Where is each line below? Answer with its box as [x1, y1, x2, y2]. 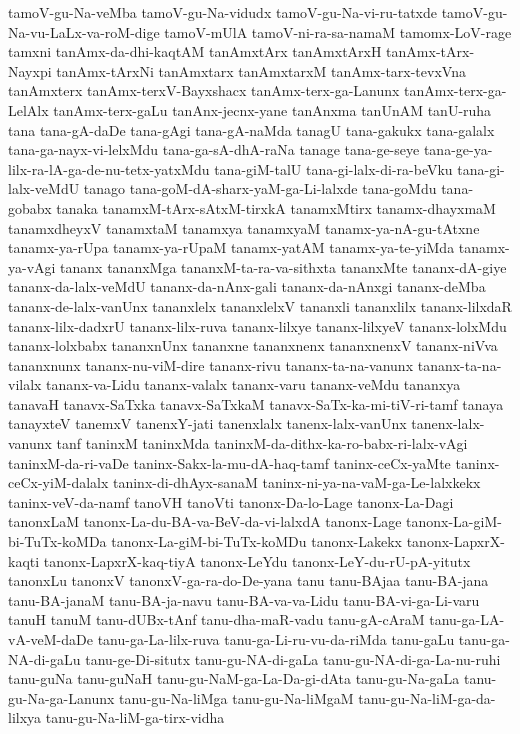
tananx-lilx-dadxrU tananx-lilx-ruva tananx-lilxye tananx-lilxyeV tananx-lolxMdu [8, 315, 507, 336]
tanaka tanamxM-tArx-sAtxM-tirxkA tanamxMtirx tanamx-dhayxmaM [56, 197, 496, 218]
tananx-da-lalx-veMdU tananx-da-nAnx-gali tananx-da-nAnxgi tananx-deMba [8, 276, 486, 297]
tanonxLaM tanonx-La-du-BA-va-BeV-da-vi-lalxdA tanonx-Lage [8, 511, 402, 532]
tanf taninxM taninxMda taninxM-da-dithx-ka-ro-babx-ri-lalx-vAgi [56, 433, 468, 454]
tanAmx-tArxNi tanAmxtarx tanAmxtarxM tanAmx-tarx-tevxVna [56, 60, 466, 81]
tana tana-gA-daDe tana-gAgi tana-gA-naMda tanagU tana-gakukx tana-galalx [8, 119, 495, 140]
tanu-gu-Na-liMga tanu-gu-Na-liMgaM [119, 687, 354, 708]
